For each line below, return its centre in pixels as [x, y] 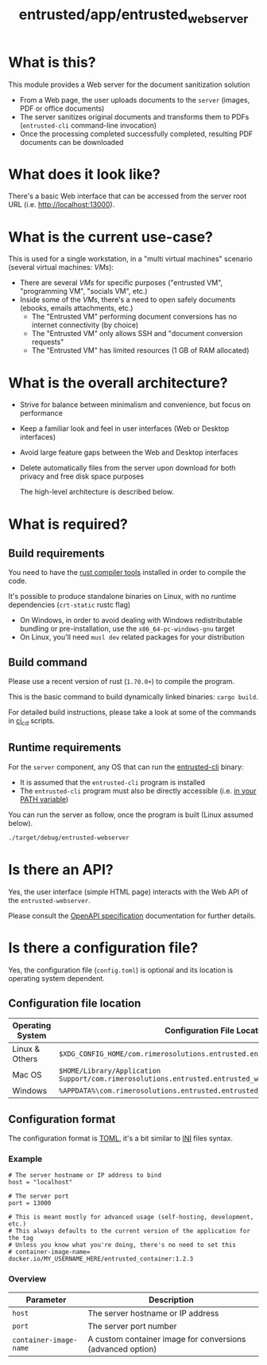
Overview [27, 1279]
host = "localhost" [41, 1183]
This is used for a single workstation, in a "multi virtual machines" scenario [130, 259]
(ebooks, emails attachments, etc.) [76, 308]
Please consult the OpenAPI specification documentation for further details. [132, 915]
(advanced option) [122, 1349]
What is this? [52, 62]
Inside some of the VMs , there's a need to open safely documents [128, 299]
